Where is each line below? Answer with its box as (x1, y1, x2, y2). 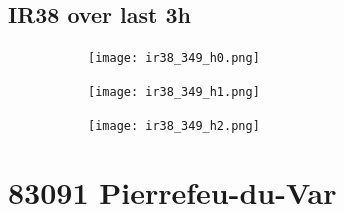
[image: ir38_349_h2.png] (88, 118, 260, 133)
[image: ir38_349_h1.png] (88, 84, 260, 99)
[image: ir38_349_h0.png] (88, 51, 260, 66)
